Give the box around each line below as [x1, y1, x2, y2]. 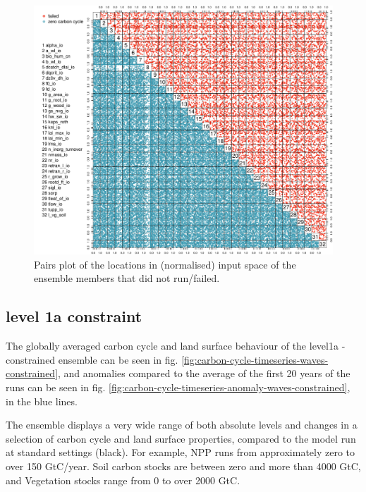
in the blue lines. [6, 393, 78, 408]
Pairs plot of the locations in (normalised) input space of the [34, 257, 296, 271]
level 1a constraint [6, 305, 142, 327]
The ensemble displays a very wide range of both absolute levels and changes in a [6, 417, 358, 432]
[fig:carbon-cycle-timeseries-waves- [181, 352, 329, 367]
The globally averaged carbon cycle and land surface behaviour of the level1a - [6, 338, 346, 353]
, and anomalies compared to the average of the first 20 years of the [58, 366, 350, 381]
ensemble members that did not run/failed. [34, 271, 220, 285]
